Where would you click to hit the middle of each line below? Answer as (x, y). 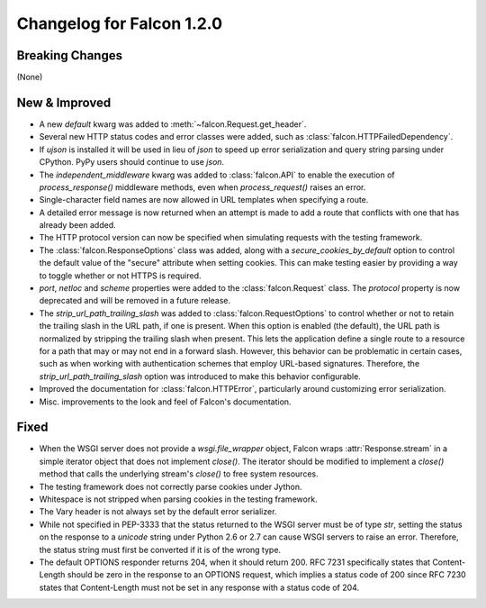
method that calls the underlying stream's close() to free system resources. (179, 474)
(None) (30, 77)
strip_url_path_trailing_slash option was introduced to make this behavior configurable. (200, 376)
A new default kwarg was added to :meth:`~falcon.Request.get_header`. (173, 124)
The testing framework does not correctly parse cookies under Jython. (171, 486)
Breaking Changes (70, 55)
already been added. (77, 225)
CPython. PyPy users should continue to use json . (132, 162)
